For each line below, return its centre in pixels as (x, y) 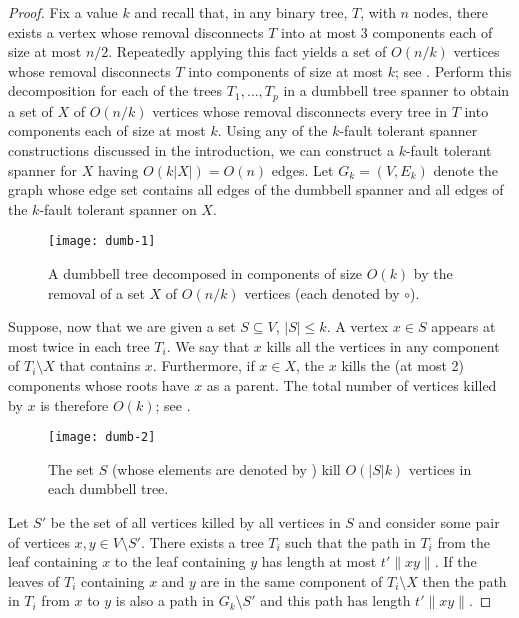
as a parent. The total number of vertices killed (351, 385)
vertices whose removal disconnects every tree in (299, 110)
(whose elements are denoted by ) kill (226, 468)
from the (463, 541)
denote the (466, 169)
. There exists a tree (202, 541)
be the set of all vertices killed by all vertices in (195, 522)
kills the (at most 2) (403, 365)
